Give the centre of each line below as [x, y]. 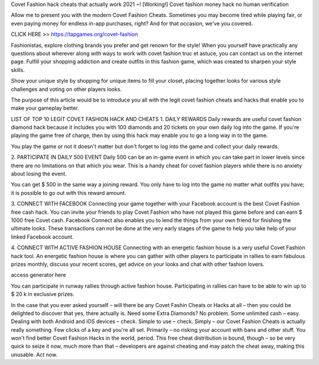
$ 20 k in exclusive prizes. [43, 294]
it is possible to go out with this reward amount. [69, 193]
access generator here [38, 275]
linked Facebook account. [42, 237]
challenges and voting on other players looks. [66, 89]
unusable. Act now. [34, 354]
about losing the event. [39, 174]
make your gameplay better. [45, 108]
